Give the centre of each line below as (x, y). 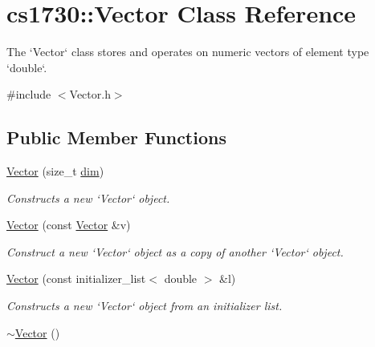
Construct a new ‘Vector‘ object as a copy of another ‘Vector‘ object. (175, 251)
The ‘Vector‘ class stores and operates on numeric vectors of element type (188, 52)
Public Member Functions (116, 137)
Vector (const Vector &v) (69, 225)
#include (29, 94)
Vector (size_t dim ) (55, 171)
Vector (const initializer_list (76, 278)
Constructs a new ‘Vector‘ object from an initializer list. (145, 306)
